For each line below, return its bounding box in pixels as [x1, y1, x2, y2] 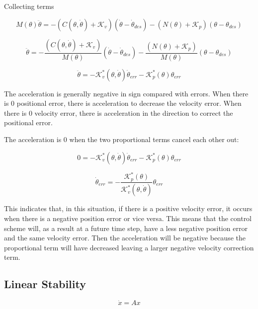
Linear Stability [4, 276, 86, 292]
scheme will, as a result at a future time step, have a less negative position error [4, 223, 248, 233]
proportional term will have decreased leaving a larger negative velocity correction [4, 242, 254, 252]
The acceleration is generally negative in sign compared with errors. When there [4, 88, 249, 98]
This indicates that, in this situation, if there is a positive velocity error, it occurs [4, 203, 253, 214]
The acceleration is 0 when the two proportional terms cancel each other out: [4, 134, 239, 144]
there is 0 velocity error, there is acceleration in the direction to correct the [4, 107, 233, 118]
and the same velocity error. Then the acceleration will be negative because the [4, 232, 246, 243]
